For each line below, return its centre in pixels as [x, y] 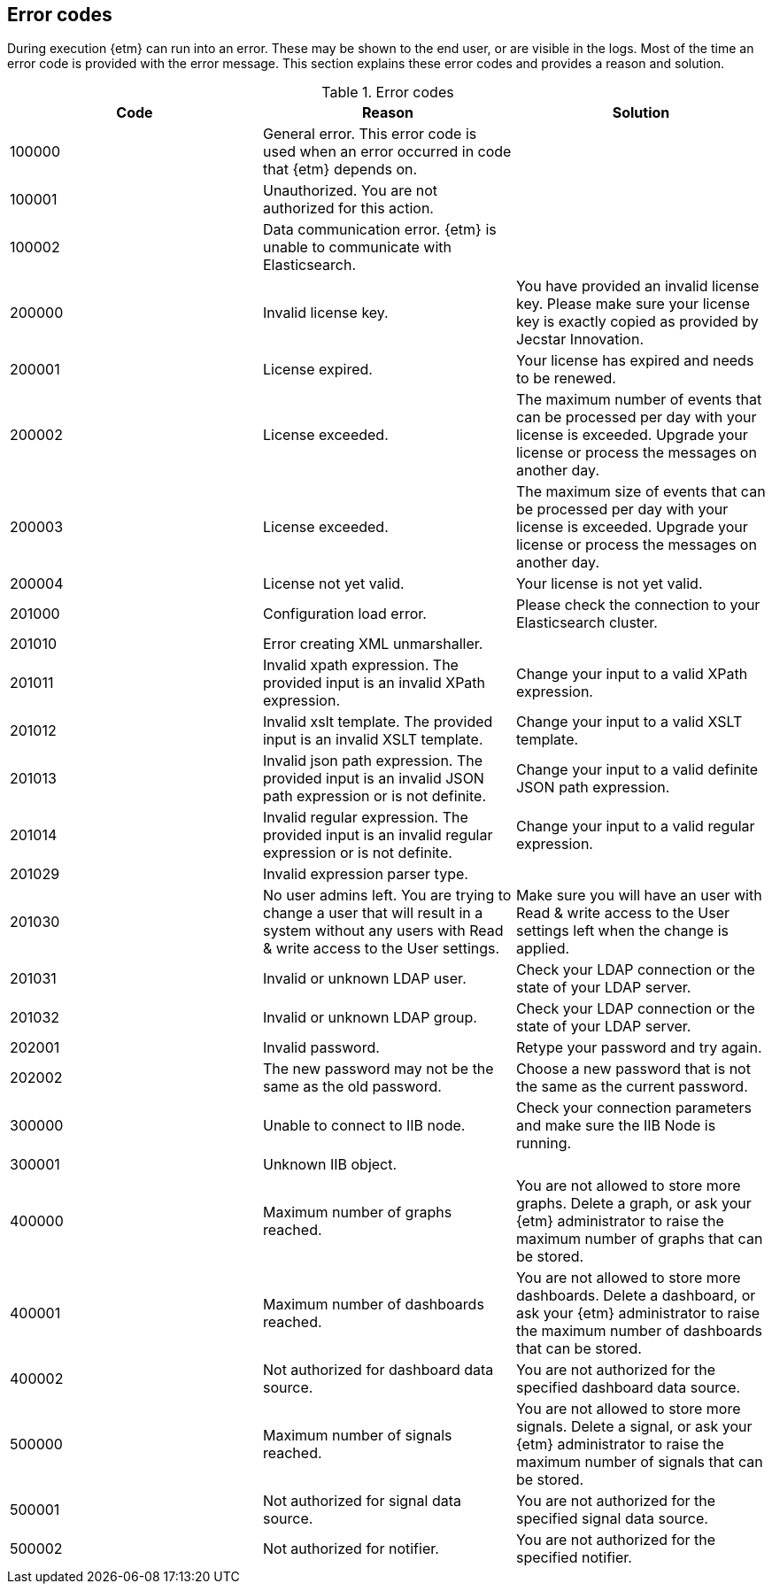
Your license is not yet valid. [609, 584]
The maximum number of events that [639, 400]
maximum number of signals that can [639, 1462]
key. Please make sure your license [633, 304]
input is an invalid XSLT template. [373, 740]
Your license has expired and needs [635, 361]
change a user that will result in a [373, 913]
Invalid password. [321, 1048]
